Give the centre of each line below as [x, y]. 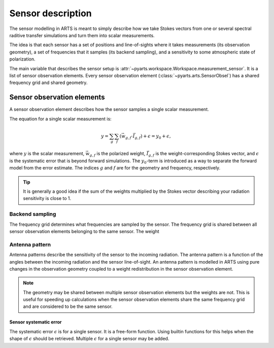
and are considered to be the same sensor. [68, 307]
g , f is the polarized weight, [117, 154]
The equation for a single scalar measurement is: [60, 119]
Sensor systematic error [36, 322]
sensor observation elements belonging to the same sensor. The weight [84, 231]
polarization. [22, 59]
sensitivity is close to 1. [47, 198]
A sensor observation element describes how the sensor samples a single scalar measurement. [109, 109]
